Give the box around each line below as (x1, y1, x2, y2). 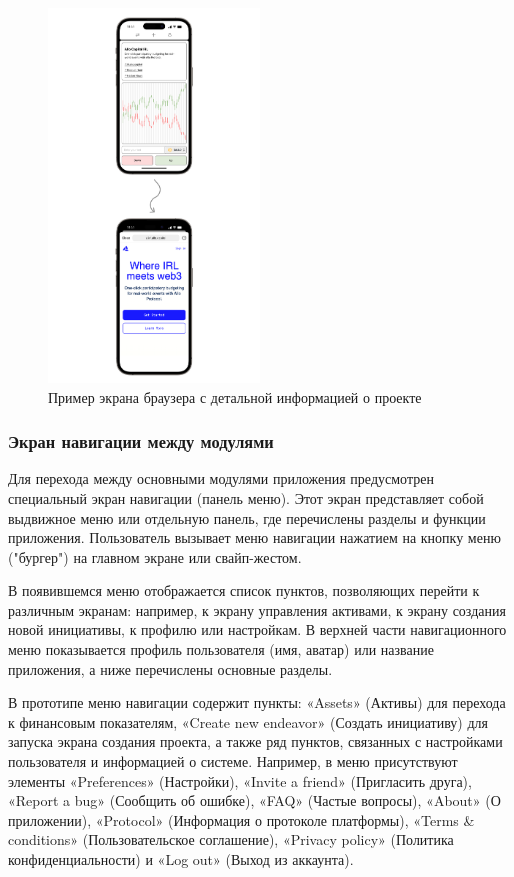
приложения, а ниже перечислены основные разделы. (8, 658, 333, 679)
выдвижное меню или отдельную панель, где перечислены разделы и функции (8, 507, 486, 528)
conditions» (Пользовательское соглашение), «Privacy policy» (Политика (8, 829, 454, 850)
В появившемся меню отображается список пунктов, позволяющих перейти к (8, 580, 480, 601)
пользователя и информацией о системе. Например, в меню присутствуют (8, 751, 458, 772)
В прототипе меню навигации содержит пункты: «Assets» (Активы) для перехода (8, 692, 506, 713)
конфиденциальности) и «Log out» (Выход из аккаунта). (8, 849, 354, 870)
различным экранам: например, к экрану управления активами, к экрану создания (8, 599, 506, 620)
